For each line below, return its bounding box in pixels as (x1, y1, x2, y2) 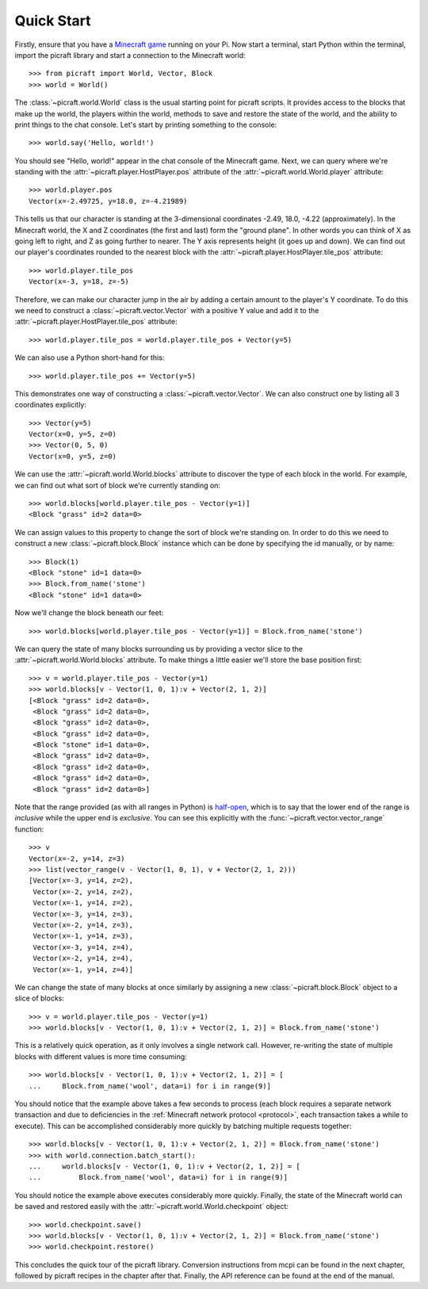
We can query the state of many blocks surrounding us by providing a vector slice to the (14, 644, 303, 653)
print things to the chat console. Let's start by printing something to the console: (14, 120, 277, 129)
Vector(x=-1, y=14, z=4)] (32, 965, 134, 974)
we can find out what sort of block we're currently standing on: (14, 480, 221, 490)
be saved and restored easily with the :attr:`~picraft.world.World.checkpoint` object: (14, 1202, 289, 1211)
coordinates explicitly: (14, 400, 87, 410)
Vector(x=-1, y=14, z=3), (32, 931, 134, 941)
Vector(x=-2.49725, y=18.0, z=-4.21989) (29, 197, 188, 205)
